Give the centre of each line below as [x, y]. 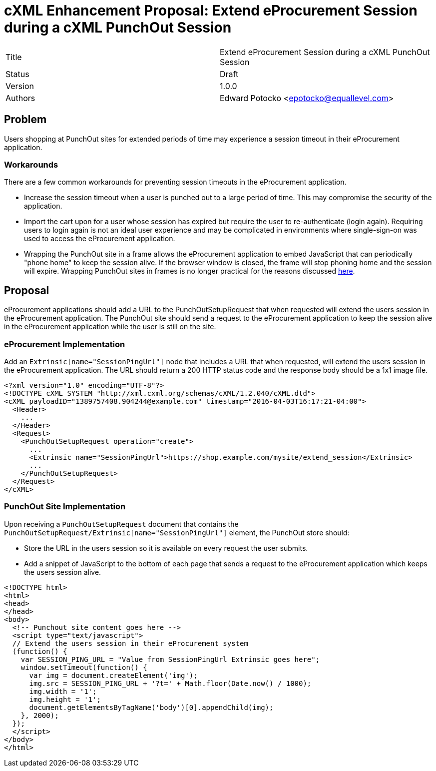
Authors [20, 98]
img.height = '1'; [65, 699]
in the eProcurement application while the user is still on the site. [110, 327]
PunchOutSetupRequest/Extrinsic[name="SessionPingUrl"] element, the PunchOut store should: [177, 532]
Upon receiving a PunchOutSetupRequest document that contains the [121, 524]
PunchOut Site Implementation [65, 507]
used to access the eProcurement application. [100, 239]
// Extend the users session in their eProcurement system [130, 643]
